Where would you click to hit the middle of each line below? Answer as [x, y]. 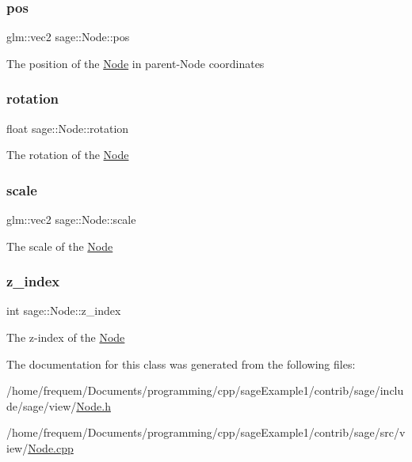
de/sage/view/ [42, 405]
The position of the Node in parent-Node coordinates [135, 63]
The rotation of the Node [68, 155]
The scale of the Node [60, 246]
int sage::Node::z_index [64, 311]
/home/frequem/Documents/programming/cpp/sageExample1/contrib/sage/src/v [206, 432]
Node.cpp [51, 448]
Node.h [93, 405]
